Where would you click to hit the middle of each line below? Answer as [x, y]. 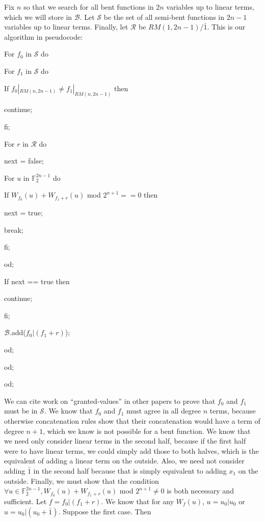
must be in [21, 411]
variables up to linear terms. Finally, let [66, 27]
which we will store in [38, 17]
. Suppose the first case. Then [105, 511]
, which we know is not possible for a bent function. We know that [147, 431]
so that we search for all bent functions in [89, 7]
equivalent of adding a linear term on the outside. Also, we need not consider [124, 461]
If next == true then [37, 281]
